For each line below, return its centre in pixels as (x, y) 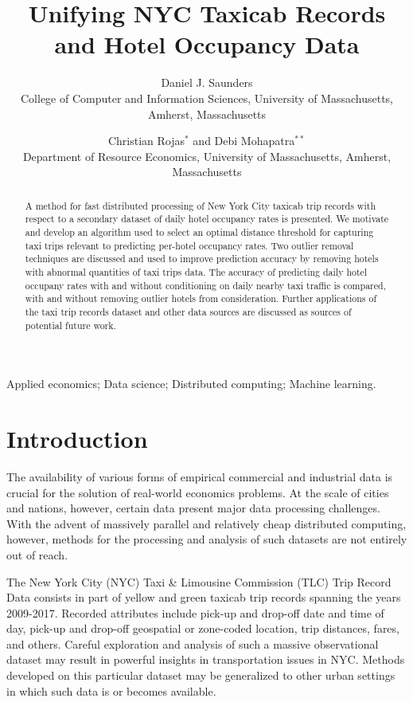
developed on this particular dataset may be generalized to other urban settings (201, 675)
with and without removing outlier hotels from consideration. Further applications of (201, 298)
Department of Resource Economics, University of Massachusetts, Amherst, (207, 156)
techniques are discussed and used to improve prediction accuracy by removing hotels (202, 259)
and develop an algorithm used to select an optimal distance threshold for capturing (199, 231)
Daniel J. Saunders (207, 82)
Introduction (77, 439)
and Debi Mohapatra (244, 141)
